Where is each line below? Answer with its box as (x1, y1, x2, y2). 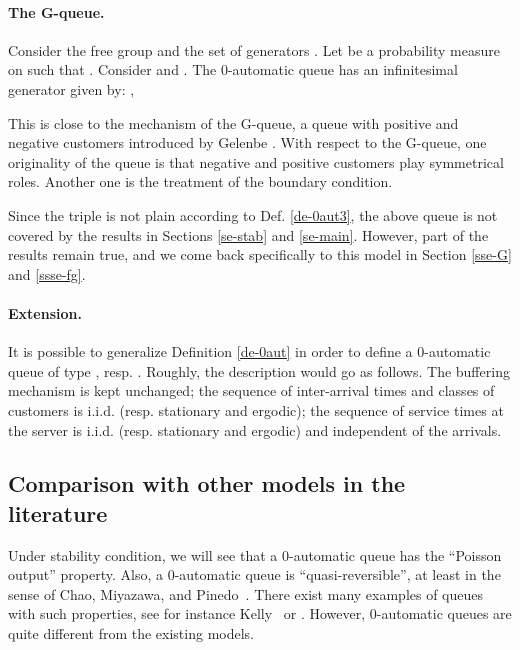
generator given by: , (8, 78, 135, 99)
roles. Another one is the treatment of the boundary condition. (8, 171, 393, 192)
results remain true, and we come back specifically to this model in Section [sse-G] (8, 244, 512, 265)
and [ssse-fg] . (8, 263, 86, 284)
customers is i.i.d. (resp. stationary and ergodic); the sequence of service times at (8, 399, 504, 420)
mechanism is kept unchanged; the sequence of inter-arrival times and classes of (8, 380, 495, 401)
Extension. (8, 302, 82, 323)
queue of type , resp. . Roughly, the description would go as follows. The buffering (8, 360, 510, 381)
